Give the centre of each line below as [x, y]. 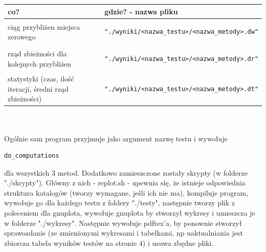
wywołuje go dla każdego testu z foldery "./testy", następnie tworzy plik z [120, 203]
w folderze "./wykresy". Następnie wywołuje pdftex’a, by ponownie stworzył [123, 223]
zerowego [22, 37]
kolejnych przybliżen [40, 63]
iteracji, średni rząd [38, 88]
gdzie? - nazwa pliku [141, 11]
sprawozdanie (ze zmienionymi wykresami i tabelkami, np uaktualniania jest [124, 233]
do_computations [32, 156]
